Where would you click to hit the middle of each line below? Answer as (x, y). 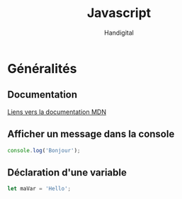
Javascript (119, 13)
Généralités (42, 68)
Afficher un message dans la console (91, 134)
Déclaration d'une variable (67, 172)
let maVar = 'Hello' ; (39, 189)
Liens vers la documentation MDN (57, 112)
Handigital (119, 33)
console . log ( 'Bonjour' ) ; (44, 150)
